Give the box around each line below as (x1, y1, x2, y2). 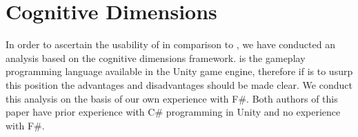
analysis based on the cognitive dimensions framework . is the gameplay (6, 50, 306, 65)
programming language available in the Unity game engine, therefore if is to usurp (6, 64, 353, 78)
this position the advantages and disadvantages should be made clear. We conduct (6, 77, 352, 92)
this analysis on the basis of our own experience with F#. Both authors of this (6, 91, 338, 105)
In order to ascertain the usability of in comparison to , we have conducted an (6, 37, 335, 52)
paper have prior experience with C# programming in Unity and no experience (6, 105, 341, 119)
